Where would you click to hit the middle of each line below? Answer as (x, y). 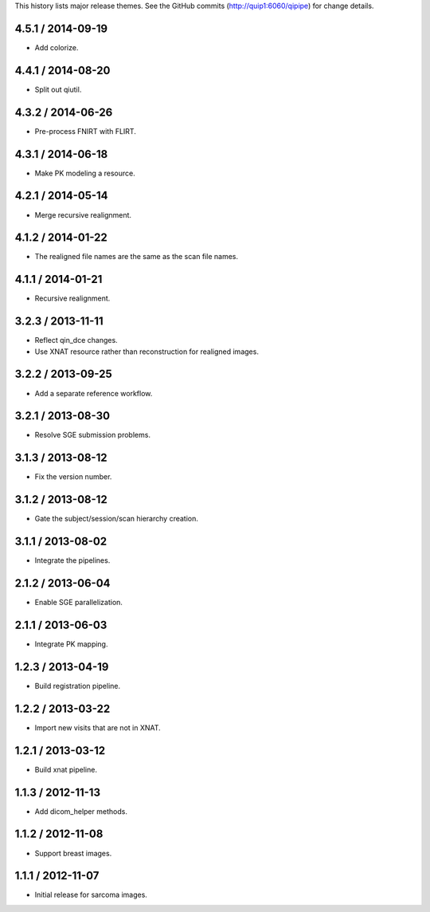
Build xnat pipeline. (66, 769)
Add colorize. (57, 47)
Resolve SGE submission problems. (93, 435)
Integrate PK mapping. (71, 644)
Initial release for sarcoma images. (91, 895)
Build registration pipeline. (78, 686)
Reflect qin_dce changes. (76, 340)
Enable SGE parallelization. (79, 603)
